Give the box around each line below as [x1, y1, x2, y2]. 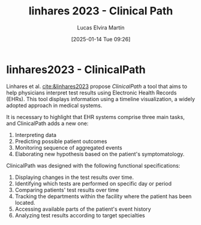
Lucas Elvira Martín [77, 24, 125, 31]
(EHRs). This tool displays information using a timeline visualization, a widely [6, 95, 195, 102]
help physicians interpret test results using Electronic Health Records [6, 89, 177, 96]
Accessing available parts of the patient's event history [14, 205, 151, 212]
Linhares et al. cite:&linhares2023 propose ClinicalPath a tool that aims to [6, 83, 188, 90]
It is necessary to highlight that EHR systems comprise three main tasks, [6, 113, 185, 120]
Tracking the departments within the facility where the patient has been [14, 193, 192, 200]
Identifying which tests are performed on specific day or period [14, 180, 172, 187]
